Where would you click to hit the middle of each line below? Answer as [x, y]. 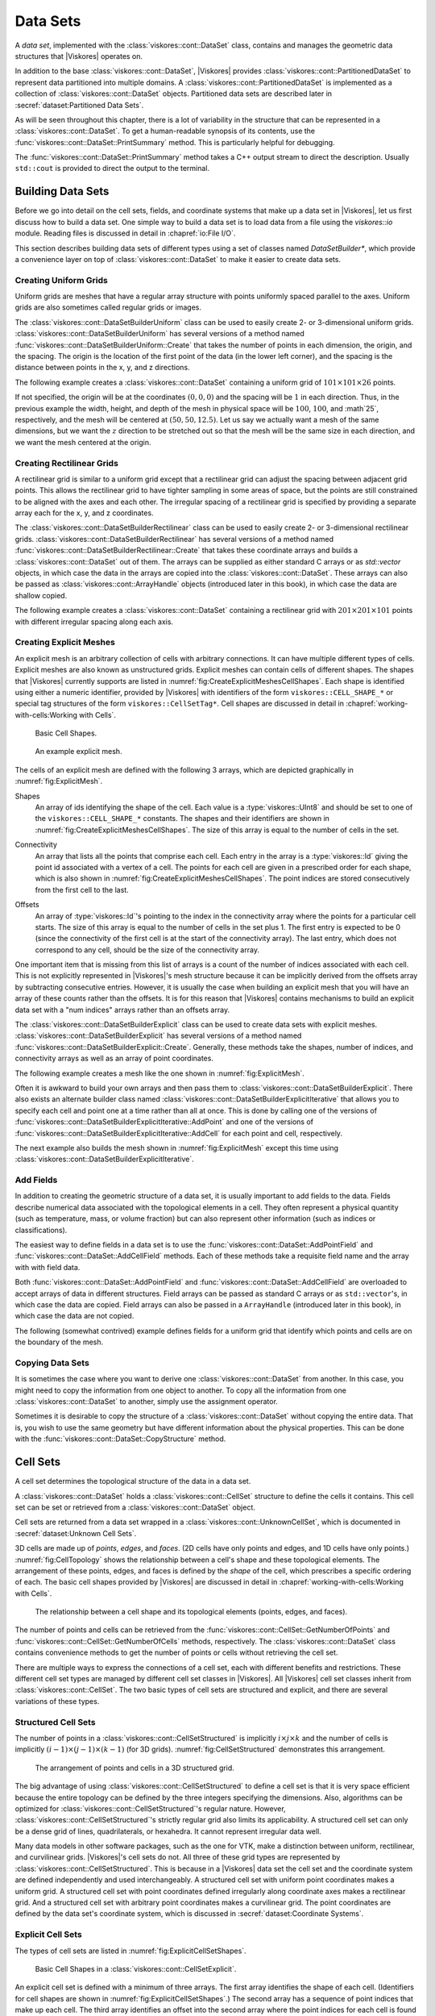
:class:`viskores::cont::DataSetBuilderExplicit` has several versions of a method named [158, 1035]
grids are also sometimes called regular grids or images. [108, 307]
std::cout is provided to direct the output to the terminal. [112, 169]
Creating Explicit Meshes [65, 643]
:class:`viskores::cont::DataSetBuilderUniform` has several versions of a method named [160, 334]
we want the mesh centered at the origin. [83, 442]
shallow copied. [41, 595]
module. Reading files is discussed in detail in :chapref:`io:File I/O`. [125, 233]
